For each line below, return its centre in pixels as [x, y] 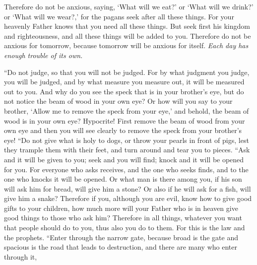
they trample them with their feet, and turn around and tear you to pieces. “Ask [127, 150]
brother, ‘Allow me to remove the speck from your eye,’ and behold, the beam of [127, 110]
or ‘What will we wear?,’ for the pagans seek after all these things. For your [119, 16]
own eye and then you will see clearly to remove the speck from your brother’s [123, 130]
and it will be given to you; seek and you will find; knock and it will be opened [124, 159]
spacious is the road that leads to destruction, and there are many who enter [121, 247]
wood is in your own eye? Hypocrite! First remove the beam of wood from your [125, 120]
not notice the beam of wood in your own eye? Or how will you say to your [118, 101]
